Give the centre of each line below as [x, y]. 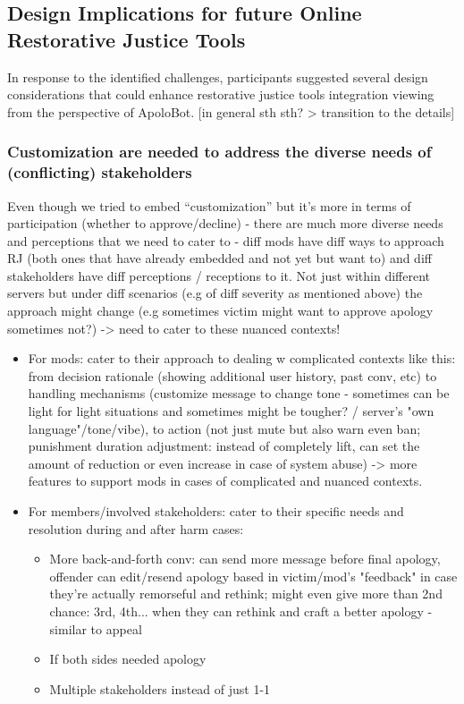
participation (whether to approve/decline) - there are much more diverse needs [225, 223]
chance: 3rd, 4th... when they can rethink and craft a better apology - [241, 611]
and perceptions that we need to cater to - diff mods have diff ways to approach [226, 240]
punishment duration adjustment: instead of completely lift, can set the [224, 446]
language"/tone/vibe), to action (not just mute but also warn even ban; [224, 428]
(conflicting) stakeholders [100, 172]
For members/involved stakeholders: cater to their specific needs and [216, 511]
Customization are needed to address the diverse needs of [219, 152]
